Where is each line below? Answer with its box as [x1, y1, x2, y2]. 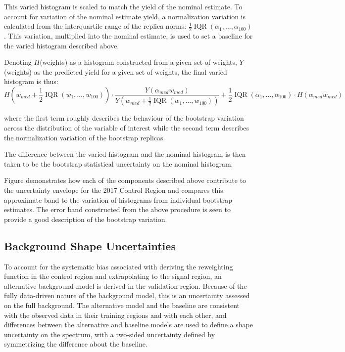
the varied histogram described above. [4, 40, 119, 50]
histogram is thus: [4, 76, 58, 87]
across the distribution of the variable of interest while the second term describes [4, 123, 249, 133]
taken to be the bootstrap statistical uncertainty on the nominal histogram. [4, 158, 233, 169]
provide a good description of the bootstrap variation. [4, 214, 167, 224]
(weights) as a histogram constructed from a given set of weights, [40, 57, 237, 67]
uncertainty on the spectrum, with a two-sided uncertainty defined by [4, 329, 215, 339]
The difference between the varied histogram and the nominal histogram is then [4, 149, 246, 159]
